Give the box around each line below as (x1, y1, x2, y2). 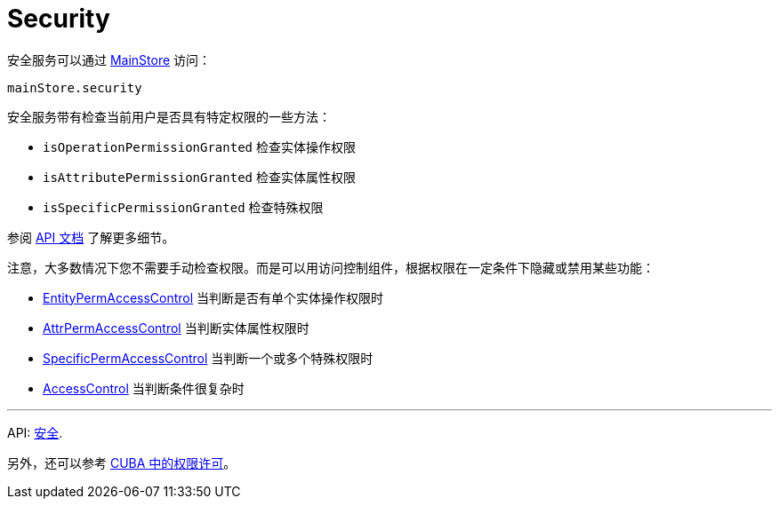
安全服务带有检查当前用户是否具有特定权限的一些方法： (7, 108, 331, 124)
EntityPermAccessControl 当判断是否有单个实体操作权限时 (43, 289, 384, 305)
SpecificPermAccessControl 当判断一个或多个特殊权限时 (43, 350, 373, 366)
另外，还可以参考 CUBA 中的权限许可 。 (7, 455, 237, 470)
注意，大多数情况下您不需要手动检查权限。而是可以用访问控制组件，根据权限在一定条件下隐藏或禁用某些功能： (7, 259, 655, 275)
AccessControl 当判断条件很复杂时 (43, 380, 245, 396)
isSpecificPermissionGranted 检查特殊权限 (43, 199, 324, 215)
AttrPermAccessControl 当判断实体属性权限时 (43, 320, 309, 336)
